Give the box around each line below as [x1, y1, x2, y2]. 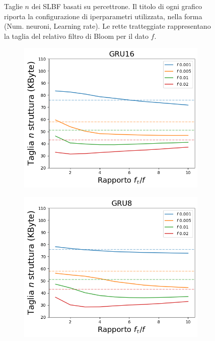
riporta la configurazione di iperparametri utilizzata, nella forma [4, 11, 202, 21]
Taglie [4, 1, 23, 11]
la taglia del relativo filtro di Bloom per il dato [4, 30, 149, 41]
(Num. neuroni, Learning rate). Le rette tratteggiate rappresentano [4, 21, 211, 31]
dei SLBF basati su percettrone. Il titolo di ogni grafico [31, 1, 202, 11]
